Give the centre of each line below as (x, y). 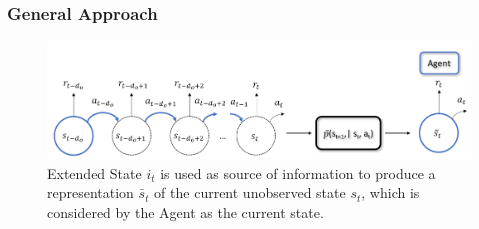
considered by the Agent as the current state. (185, 211)
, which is (390, 192)
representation (90, 192)
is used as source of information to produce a (298, 172)
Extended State (94, 172)
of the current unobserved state (250, 192)
